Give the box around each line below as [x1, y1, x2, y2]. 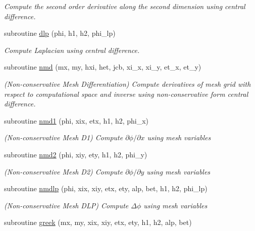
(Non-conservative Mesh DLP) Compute [4, 200, 129, 210]
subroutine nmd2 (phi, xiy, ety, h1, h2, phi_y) [4, 149, 147, 159]
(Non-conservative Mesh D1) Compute [4, 132, 123, 143]
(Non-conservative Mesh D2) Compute [4, 166, 123, 177]
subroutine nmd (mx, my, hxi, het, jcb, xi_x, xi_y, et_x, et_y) [4, 62, 201, 72]
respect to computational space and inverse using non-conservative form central [4, 88, 248, 99]
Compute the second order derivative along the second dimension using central [4, 1, 245, 11]
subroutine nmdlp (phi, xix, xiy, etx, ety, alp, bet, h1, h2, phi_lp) [4, 183, 208, 194]
